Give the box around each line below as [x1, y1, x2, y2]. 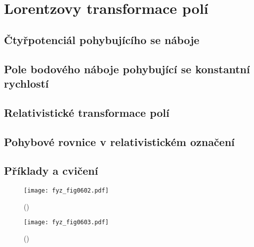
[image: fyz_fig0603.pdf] [24, 219, 109, 226]
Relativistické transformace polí [4, 104, 169, 120]
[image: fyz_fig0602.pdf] [24, 187, 109, 195]
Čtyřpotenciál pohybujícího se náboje [4, 32, 200, 47]
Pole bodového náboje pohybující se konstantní [4, 61, 250, 76]
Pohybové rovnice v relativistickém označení [4, 134, 235, 149]
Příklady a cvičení [4, 163, 98, 178]
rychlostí [4, 75, 49, 91]
